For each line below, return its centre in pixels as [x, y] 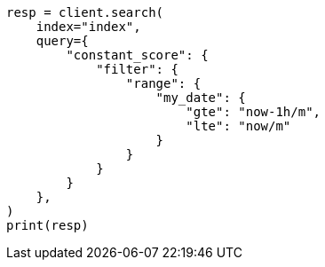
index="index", [88, 27]
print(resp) [48, 225]
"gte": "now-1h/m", [254, 112]
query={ [62, 41]
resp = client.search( [85, 12]
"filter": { [137, 69]
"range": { [163, 83]
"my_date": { [201, 98]
